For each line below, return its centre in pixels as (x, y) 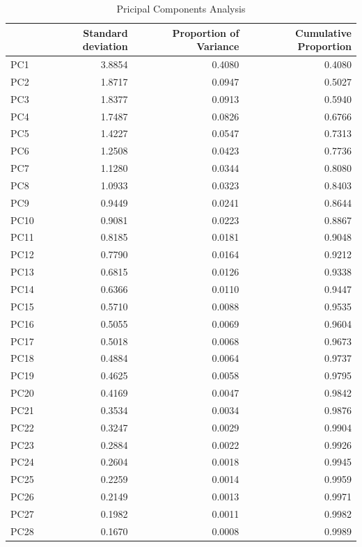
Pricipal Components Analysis (181, 8)
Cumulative (323, 32)
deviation (105, 46)
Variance (218, 46)
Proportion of (206, 32)
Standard (105, 32)
